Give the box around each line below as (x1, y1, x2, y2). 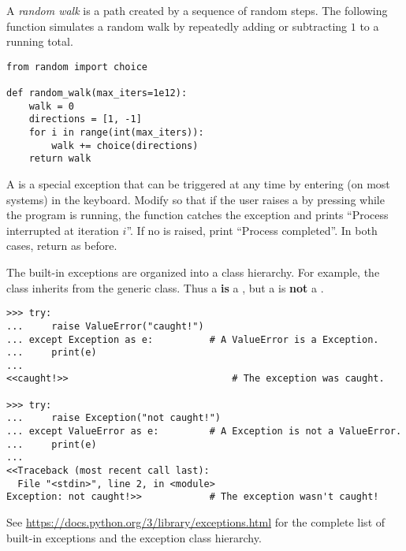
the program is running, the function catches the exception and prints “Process (6, 207, 389, 223)
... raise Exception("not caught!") (6, 412, 222, 424)
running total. (6, 33, 73, 50)
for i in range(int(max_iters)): (28, 127, 204, 139)
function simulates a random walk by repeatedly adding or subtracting (6, 17, 348, 34)
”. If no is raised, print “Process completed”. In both (126, 222, 378, 238)
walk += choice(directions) (51, 140, 199, 151)
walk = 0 (28, 100, 74, 112)
